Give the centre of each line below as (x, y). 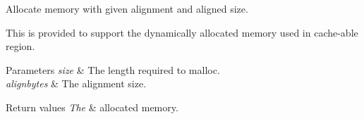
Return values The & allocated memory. (92, 107)
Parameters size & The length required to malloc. (113, 69)
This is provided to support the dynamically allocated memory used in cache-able (182, 32)
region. (20, 46)
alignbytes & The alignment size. (76, 83)
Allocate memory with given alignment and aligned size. (127, 8)
